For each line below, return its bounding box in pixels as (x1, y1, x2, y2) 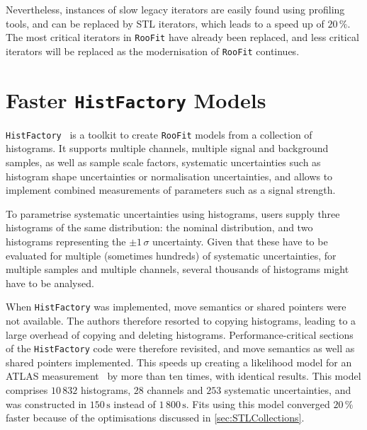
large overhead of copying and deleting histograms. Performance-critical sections (6, 327, 354, 342)
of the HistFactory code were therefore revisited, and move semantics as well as (6, 341, 355, 356)
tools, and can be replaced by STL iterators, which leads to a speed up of (6, 16, 324, 30)
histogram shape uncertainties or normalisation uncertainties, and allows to (6, 168, 333, 183)
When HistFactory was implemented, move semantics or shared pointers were (6, 299, 346, 314)
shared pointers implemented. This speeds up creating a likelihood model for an (6, 354, 352, 369)
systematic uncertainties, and (224, 383, 351, 397)
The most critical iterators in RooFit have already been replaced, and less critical (6, 30, 359, 45)
